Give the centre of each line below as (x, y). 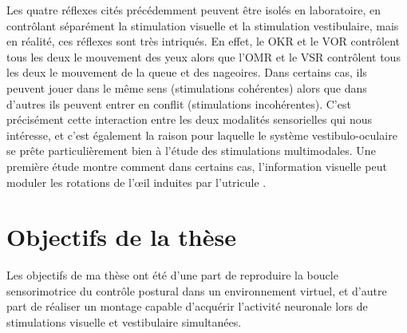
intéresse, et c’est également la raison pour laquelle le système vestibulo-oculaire (202, 135)
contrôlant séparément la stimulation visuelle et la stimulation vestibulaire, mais (203, 25)
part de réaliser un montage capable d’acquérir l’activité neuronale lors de (187, 306)
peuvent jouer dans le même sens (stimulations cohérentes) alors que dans (187, 87)
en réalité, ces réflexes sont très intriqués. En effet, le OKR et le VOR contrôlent (203, 41)
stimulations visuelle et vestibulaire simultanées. (124, 322)
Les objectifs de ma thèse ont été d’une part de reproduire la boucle (172, 275)
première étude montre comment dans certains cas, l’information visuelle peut (197, 166)
